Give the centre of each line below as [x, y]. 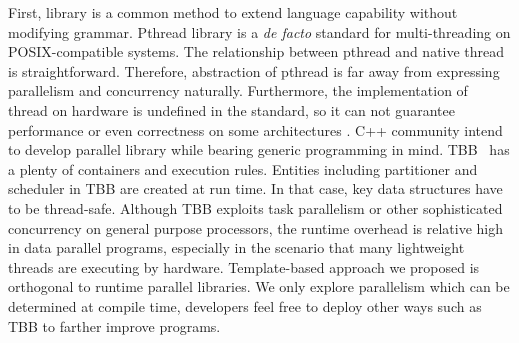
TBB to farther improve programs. [114, 325]
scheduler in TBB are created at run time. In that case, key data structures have [255, 188]
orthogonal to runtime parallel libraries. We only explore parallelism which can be [259, 286]
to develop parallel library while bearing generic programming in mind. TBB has [259, 149]
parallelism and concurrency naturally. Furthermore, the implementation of [238, 90]
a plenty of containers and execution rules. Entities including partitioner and [243, 168]
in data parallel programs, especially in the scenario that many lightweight [236, 247]
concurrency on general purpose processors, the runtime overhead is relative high [256, 227]
